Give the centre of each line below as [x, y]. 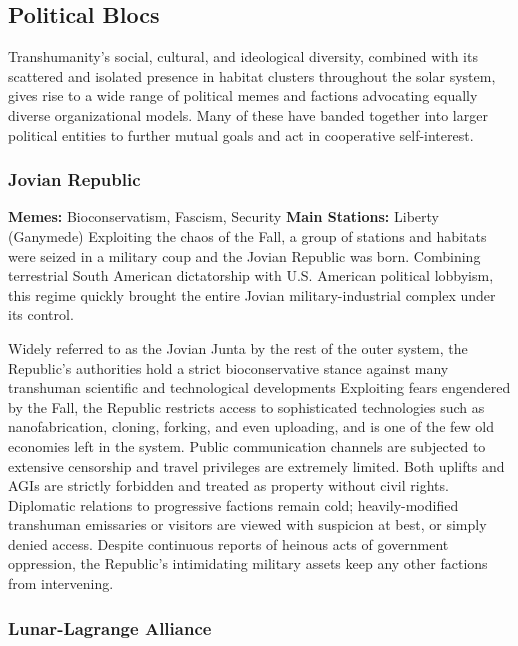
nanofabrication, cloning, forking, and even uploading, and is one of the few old [251, 426]
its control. [41, 314]
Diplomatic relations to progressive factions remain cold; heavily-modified [233, 504]
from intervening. [61, 583]
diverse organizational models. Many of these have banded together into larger [248, 114]
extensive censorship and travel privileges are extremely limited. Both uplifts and [256, 465]
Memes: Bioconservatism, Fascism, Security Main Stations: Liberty [223, 216]
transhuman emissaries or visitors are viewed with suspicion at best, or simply [247, 524]
